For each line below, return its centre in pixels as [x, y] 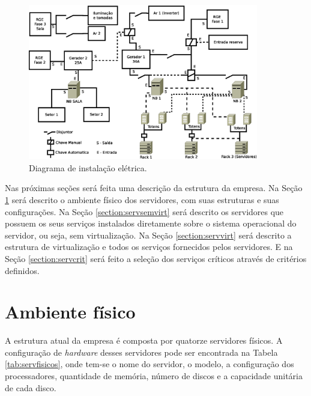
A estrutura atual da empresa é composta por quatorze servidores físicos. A [144, 340]
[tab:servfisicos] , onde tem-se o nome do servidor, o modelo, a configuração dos [149, 364]
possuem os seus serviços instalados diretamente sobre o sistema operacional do [151, 223]
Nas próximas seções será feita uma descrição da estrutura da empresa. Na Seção [154, 188]
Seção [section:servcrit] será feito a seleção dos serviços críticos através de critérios [156, 258]
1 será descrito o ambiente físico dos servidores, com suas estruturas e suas [142, 199]
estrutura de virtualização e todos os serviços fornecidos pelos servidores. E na [149, 247]
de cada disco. [31, 387]
